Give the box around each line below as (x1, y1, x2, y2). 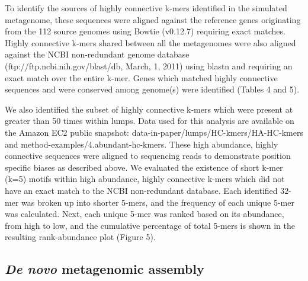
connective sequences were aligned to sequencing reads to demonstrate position (5, 149, 291, 162)
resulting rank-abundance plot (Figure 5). (5, 231, 156, 243)
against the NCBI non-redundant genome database (5, 48, 190, 60)
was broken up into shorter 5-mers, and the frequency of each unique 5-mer (21, 196, 294, 208)
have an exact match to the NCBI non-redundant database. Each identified (5, 184, 278, 196)
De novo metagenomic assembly (5, 260, 204, 278)
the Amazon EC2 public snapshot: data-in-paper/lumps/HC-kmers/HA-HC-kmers (5, 126, 303, 138)
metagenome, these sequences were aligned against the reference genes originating (5, 13, 301, 25)
